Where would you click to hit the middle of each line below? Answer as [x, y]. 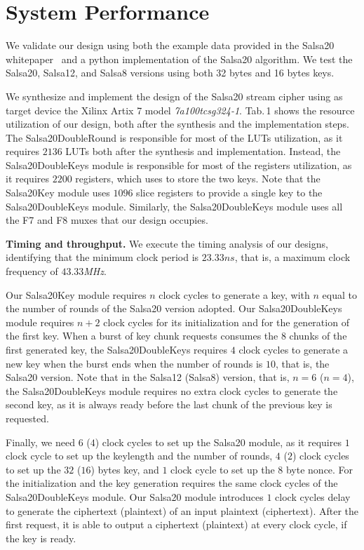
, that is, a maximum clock [292, 257]
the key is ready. [41, 538]
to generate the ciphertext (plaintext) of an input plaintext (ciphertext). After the [182, 510]
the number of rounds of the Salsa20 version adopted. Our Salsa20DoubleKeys [174, 308]
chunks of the [318, 336]
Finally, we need [40, 442]
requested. [27, 418]
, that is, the [303, 363]
